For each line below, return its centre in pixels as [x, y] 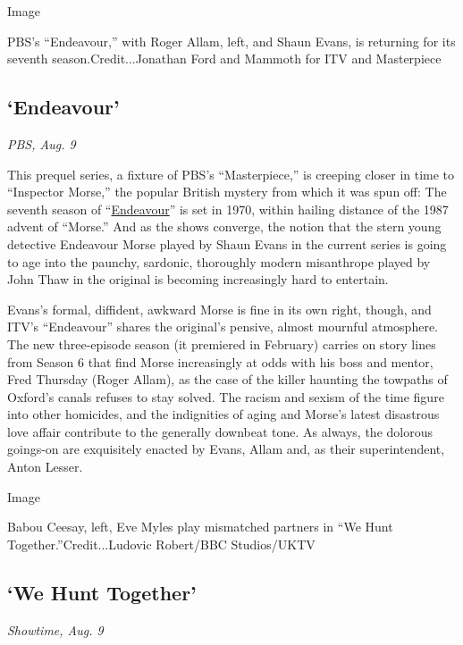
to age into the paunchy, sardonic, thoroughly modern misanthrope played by [219, 261]
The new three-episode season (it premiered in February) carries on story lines [222, 343]
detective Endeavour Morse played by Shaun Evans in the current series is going [227, 243]
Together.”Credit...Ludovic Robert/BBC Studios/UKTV [161, 544]
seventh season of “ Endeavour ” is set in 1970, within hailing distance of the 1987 [228, 209]
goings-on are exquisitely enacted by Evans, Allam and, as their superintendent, [226, 449]
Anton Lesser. [45, 467]
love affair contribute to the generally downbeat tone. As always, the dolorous [220, 431]
